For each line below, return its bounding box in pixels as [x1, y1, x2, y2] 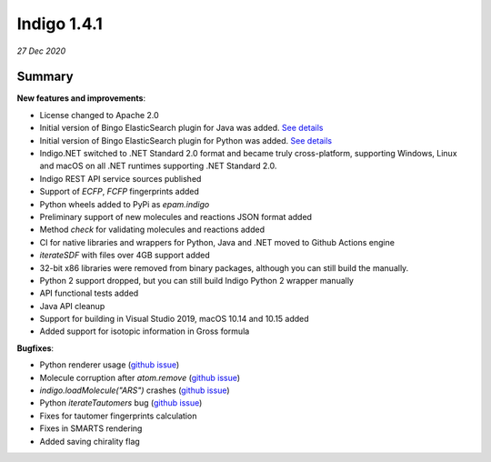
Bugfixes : [16, 342, 55, 354]
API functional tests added [39, 287, 139, 299]
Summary [16, 69, 74, 85]
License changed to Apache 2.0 [39, 109, 159, 120]
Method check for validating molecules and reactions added [39, 224, 266, 236]
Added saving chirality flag [39, 436, 140, 447]
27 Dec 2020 [16, 45, 66, 56]
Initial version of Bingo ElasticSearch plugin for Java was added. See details [39, 123, 324, 134]
